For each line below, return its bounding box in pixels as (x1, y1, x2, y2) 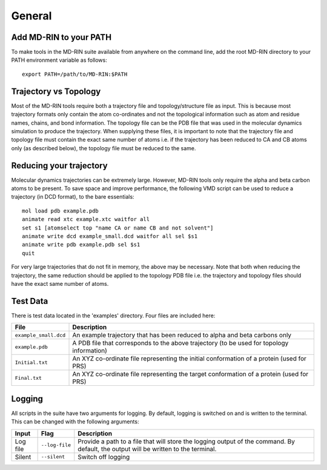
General (11, 9, 52, 22)
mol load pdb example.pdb (22, 207, 99, 214)
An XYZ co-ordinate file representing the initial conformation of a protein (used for (72, 354, 307, 363)
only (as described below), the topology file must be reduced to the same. (11, 144, 196, 151)
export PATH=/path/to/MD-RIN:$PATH (22, 70, 128, 78)
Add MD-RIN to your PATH (11, 32, 112, 42)
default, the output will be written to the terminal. (78, 445, 217, 453)
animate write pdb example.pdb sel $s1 (22, 241, 140, 248)
